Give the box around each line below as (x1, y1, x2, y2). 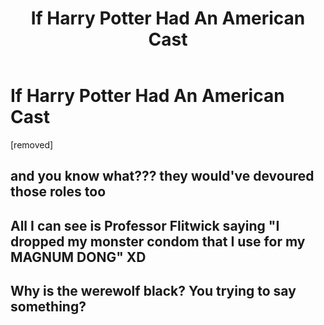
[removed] (10, 138, 54, 151)
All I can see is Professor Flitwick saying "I (10, 217, 280, 234)
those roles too (10, 183, 107, 201)
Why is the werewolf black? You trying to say (10, 283, 297, 300)
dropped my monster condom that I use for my (10, 233, 306, 250)
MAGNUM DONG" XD (10, 248, 147, 266)
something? (10, 298, 87, 316)
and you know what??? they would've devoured (10, 168, 315, 185)
